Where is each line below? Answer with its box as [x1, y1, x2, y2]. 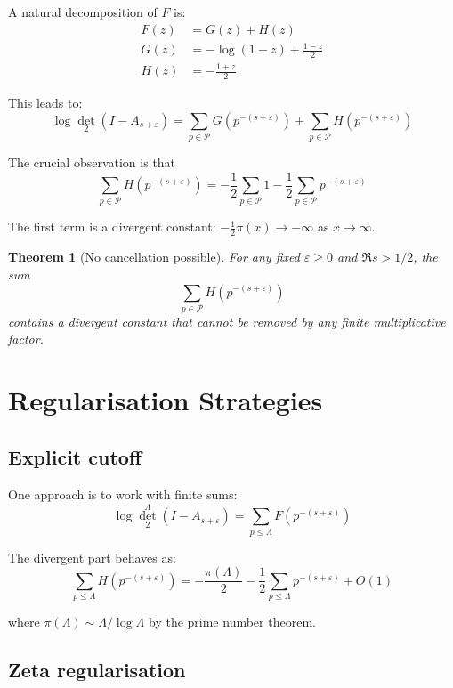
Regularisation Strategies [8, 382, 323, 418]
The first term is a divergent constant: [8, 217, 216, 236]
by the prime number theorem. [148, 612, 316, 631]
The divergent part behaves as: [8, 547, 176, 566]
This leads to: [8, 93, 83, 112]
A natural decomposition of [8, 3, 158, 20]
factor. [8, 329, 44, 348]
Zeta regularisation [8, 656, 186, 684]
